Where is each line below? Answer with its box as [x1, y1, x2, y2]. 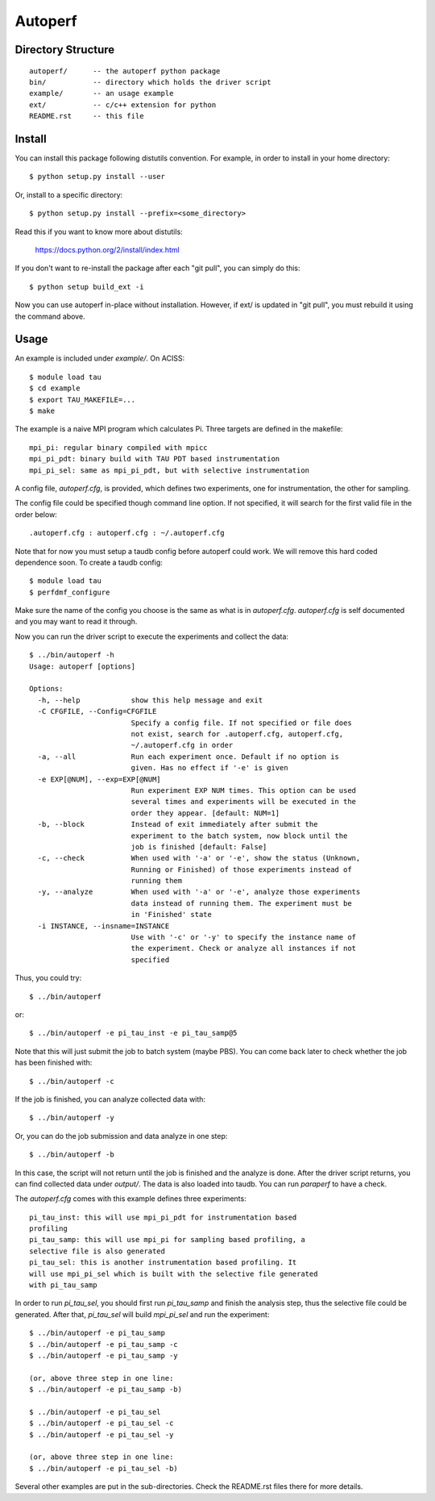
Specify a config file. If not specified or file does [130, 718, 352, 728]
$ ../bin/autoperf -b [29, 1150, 114, 1159]
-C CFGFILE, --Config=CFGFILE [37, 707, 157, 716]
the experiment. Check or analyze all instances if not [130, 944, 357, 953]
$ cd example [29, 384, 81, 393]
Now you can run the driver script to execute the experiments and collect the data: [14, 632, 289, 641]
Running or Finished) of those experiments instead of [130, 865, 352, 874]
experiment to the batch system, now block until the [130, 831, 348, 840]
